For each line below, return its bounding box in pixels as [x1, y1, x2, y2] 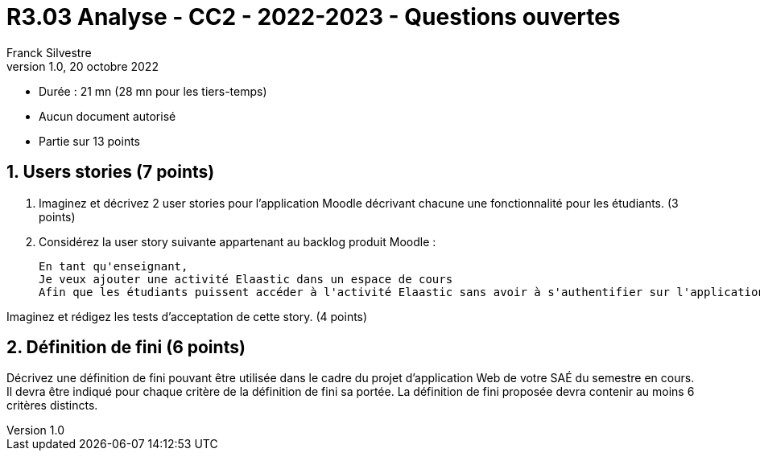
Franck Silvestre [6, 45, 92, 60]
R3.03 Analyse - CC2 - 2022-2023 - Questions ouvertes [6, 3, 621, 31]
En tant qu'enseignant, [39, 259, 188, 273]
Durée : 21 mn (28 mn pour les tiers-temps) [39, 84, 267, 98]
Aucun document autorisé [39, 109, 176, 123]
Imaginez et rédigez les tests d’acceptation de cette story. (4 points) [6, 309, 368, 323]
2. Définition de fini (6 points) [6, 337, 246, 358]
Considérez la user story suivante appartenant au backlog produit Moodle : [39, 234, 436, 249]
